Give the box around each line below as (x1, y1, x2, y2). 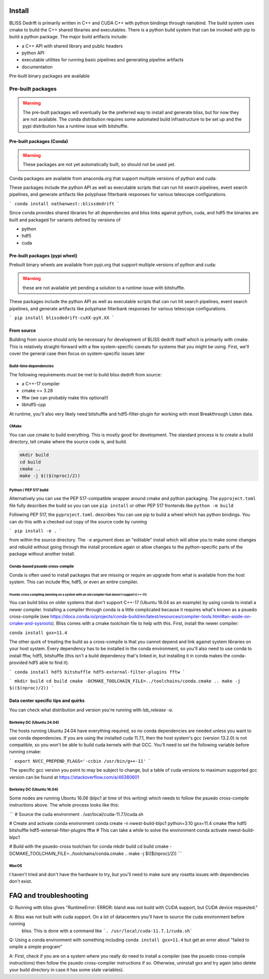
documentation (21, 64, 53, 70)
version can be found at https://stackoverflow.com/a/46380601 (9, 774, 139, 780)
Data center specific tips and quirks (9, 698, 85, 704)
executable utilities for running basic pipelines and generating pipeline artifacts (21, 57, 184, 63)
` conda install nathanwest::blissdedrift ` (9, 201, 120, 206)
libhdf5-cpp (21, 402, 46, 408)
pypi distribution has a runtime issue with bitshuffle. (22, 123, 129, 129)
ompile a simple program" (9, 944, 62, 950)
